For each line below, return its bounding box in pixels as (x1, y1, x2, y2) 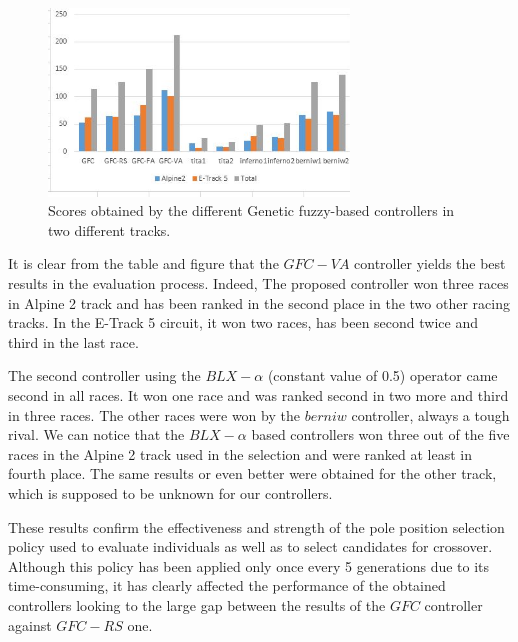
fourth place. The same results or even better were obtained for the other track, (8, 463, 497, 484)
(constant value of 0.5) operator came (267, 365, 498, 386)
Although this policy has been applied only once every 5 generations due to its (8, 555, 490, 576)
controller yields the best (354, 253, 506, 274)
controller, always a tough (351, 404, 510, 425)
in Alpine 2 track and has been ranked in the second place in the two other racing (8, 292, 510, 313)
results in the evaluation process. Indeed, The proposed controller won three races (8, 273, 509, 294)
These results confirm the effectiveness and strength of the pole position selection (8, 516, 505, 537)
